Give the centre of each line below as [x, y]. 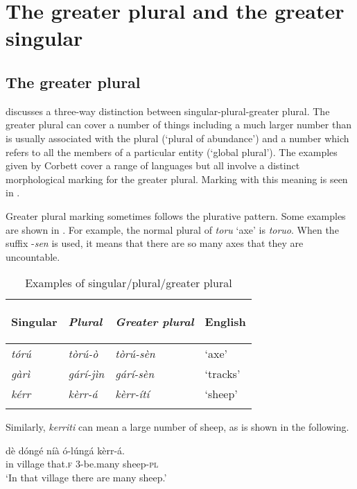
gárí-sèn [135, 374]
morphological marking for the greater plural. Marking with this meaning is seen [177, 179]
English [225, 322]
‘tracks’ [223, 374]
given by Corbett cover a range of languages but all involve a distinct [153, 165]
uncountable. [33, 256]
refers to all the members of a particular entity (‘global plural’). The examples [172, 152]
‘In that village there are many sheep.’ [86, 478]
